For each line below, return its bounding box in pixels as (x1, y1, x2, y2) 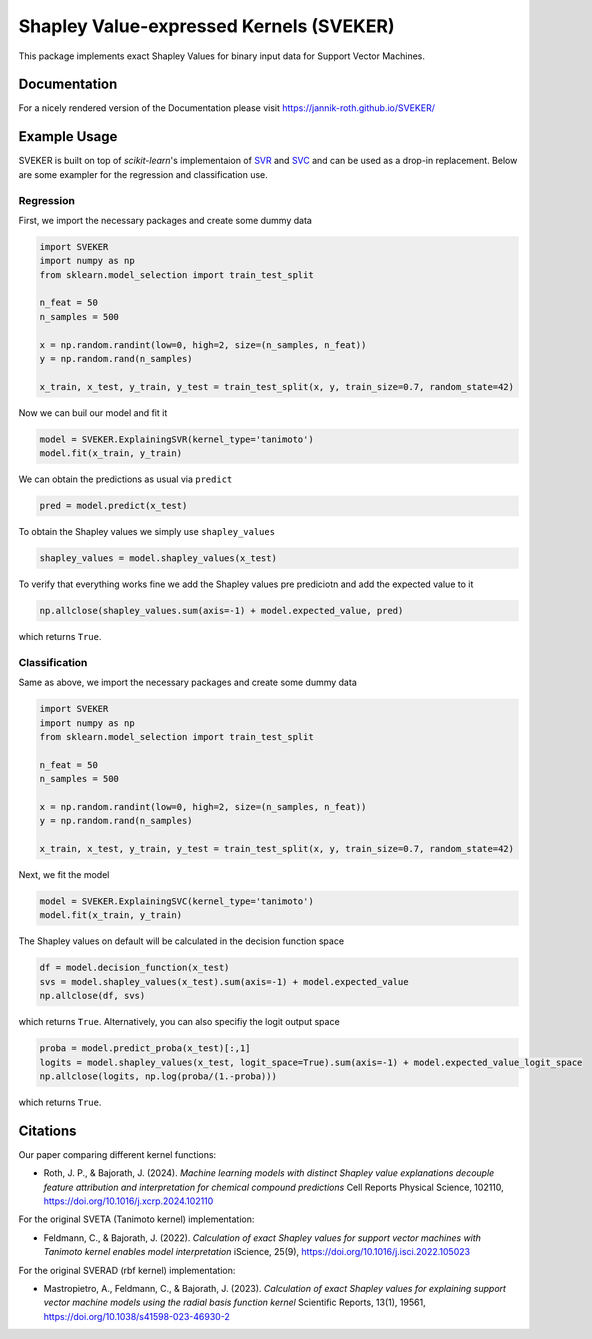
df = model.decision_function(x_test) (39, 962, 230, 974)
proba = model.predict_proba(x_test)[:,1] (39, 1043, 251, 1054)
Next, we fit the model (18, 869, 110, 881)
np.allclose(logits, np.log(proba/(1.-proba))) (39, 1070, 277, 1082)
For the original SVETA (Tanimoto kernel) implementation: (18, 1213, 255, 1225)
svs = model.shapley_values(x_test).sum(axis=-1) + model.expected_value (39, 976, 409, 987)
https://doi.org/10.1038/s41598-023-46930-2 (43, 1310, 230, 1322)
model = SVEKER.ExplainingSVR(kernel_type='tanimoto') (39, 433, 314, 445)
